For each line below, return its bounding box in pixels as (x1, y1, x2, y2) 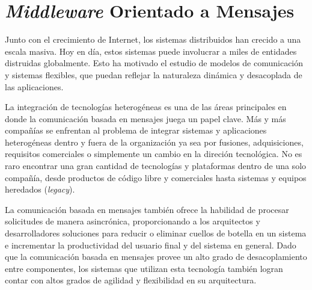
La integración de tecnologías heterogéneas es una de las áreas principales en (5, 100, 287, 113)
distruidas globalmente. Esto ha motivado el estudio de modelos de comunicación (5, 57, 304, 69)
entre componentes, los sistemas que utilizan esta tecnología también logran (5, 262, 283, 274)
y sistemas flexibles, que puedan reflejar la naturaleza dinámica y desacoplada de (5, 68, 302, 81)
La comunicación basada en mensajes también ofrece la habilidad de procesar (5, 203, 289, 215)
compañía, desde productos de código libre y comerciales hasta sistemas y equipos (5, 171, 307, 184)
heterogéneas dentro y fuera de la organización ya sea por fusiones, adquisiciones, (5, 135, 304, 148)
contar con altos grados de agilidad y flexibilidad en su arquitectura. (5, 274, 257, 286)
